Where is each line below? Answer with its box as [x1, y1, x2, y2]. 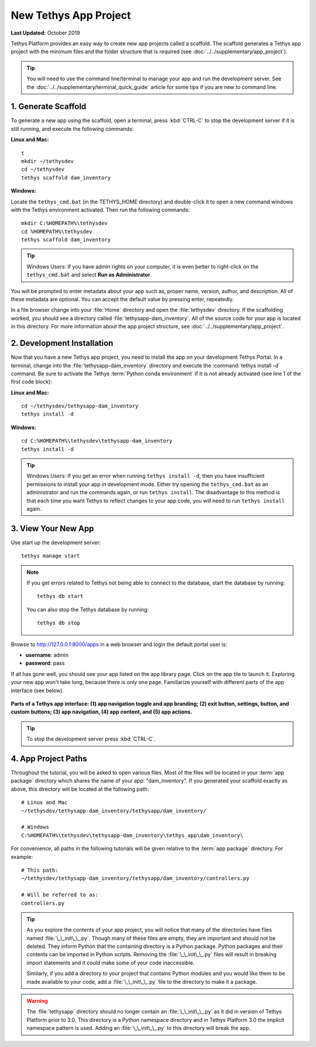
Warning [26, 997, 48, 1005]
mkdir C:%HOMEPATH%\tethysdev [21, 220, 108, 227]
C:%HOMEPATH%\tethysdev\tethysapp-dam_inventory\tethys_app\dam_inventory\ [21, 832, 243, 838]
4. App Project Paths [11, 753, 87, 763]
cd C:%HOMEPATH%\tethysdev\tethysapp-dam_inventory [21, 437, 173, 444]
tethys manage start [21, 553, 80, 559]
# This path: [21, 866, 59, 873]
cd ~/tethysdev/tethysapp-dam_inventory [21, 403, 139, 410]
